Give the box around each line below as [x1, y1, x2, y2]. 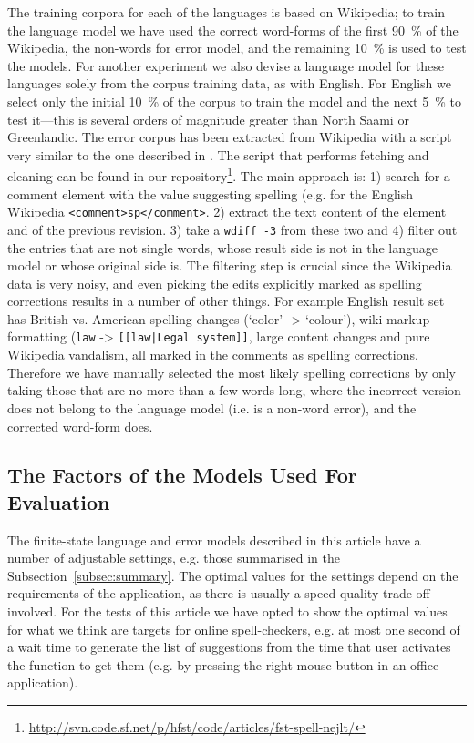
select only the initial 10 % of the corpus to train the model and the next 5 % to [7, 91, 461, 110]
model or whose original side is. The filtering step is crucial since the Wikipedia [7, 256, 452, 275]
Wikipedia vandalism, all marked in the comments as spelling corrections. [7, 345, 418, 364]
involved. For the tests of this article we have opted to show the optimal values [7, 602, 448, 621]
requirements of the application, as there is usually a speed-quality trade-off [7, 584, 430, 603]
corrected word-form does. [7, 416, 153, 435]
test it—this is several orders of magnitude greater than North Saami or [7, 109, 409, 128]
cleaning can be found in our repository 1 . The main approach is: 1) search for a [7, 164, 450, 185]
